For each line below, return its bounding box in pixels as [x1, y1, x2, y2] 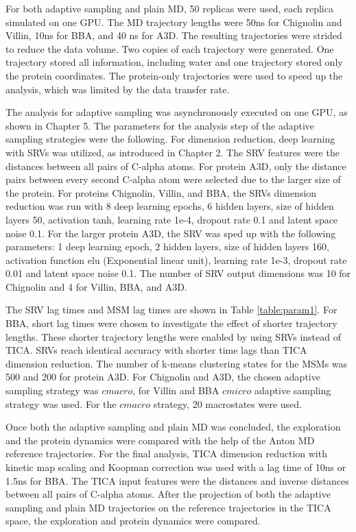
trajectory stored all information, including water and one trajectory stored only [5, 55, 343, 69]
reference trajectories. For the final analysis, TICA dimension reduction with [5, 446, 327, 461]
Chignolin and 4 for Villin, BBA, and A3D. [5, 279, 187, 293]
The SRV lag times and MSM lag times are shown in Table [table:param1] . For [5, 302, 337, 317]
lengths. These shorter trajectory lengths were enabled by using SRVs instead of [5, 329, 341, 343]
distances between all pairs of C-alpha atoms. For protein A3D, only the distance [5, 158, 346, 173]
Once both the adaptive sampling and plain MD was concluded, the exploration [5, 420, 341, 434]
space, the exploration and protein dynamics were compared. [5, 513, 261, 528]
